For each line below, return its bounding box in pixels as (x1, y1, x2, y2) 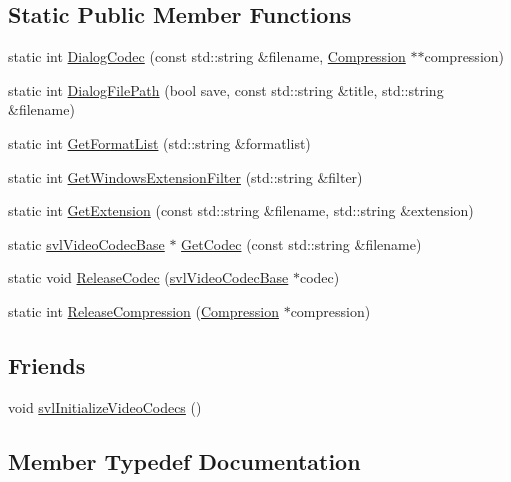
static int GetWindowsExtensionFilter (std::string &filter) (8, 166, 363, 187)
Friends (8, 349, 86, 380)
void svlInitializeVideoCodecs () (8, 396, 202, 417)
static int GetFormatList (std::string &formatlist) (8, 132, 311, 153)
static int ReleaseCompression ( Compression (8, 300, 279, 321)
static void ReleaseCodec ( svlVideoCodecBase (8, 267, 289, 288)
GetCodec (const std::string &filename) (181, 233, 422, 254)
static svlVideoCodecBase (8, 233, 165, 254)
